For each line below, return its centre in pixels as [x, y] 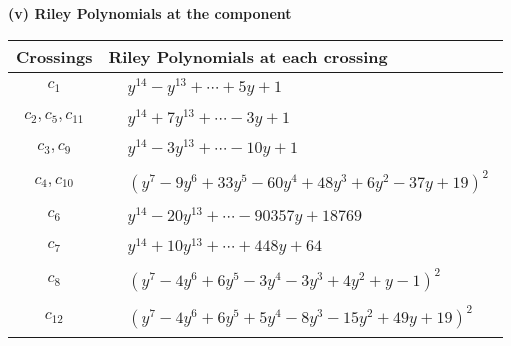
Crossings [54, 56]
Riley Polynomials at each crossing [248, 56]
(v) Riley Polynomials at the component [150, 13]
